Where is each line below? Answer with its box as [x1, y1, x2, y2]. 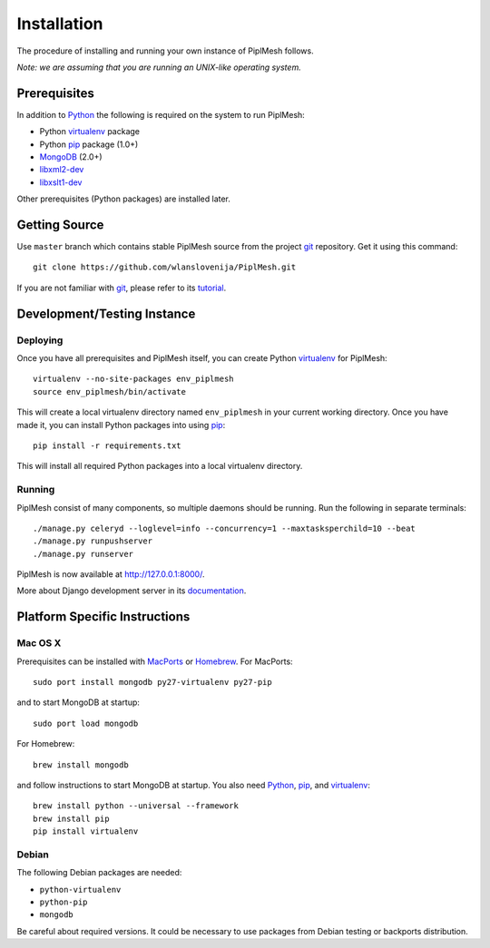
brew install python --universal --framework [33, 801, 240, 811]
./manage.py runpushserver [33, 536, 153, 546]
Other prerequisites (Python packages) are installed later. [16, 193, 231, 204]
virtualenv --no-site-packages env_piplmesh [33, 374, 235, 385]
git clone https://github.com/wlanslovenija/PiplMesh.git [33, 262, 297, 272]
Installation [16, 14, 103, 34]
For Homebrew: [16, 738, 75, 749]
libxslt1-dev [39, 177, 83, 188]
